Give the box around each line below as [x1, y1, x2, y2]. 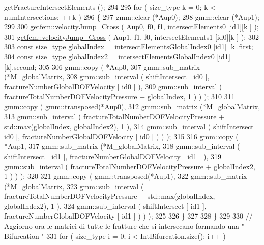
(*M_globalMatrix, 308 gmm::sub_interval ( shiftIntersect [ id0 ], [4, 71, 210, 82]
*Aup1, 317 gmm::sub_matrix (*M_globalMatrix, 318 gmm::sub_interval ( [4, 141, 240, 151]
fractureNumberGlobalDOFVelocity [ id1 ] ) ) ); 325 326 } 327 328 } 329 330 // [4, 210, 253, 221]
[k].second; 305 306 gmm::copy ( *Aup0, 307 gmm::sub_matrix [4, 61, 200, 72]
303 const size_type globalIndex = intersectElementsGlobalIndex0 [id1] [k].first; [4, 41, 253, 52]
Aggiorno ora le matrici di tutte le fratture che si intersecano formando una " [4, 221, 244, 231]
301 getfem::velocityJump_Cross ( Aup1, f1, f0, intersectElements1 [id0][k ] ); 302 [4, 31, 259, 42]
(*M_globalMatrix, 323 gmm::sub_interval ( [4, 180, 144, 191]
